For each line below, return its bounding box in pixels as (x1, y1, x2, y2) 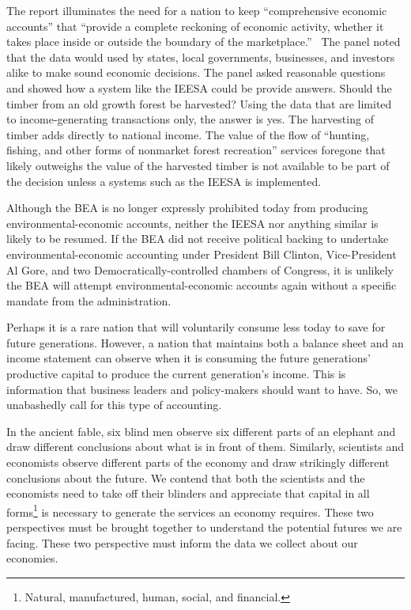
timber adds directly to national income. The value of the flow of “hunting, (6, 126, 370, 142)
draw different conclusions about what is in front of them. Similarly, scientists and (6, 438, 405, 455)
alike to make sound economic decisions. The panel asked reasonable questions (6, 64, 386, 81)
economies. (6, 550, 58, 566)
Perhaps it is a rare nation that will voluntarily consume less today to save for (6, 319, 386, 335)
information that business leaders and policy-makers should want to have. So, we (6, 381, 398, 397)
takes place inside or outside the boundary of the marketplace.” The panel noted (6, 33, 401, 50)
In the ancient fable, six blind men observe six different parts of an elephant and (6, 422, 396, 439)
